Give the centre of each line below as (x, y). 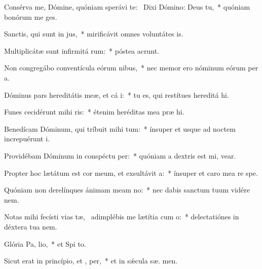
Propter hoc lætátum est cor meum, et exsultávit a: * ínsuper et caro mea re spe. (131, 172)
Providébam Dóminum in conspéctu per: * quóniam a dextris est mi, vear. (120, 155)
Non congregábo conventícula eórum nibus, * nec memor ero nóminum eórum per (131, 68)
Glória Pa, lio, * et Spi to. (45, 243)
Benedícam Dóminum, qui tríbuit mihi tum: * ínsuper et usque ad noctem (120, 128)
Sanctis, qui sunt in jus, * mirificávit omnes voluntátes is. (94, 34)
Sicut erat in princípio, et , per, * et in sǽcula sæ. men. (91, 261)
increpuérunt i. (27, 139)
